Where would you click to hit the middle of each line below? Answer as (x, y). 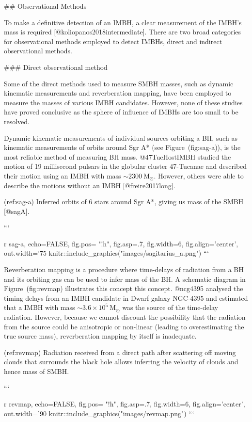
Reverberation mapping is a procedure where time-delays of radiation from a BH (124, 269)
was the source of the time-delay (170, 307)
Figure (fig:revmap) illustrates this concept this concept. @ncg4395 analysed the (124, 288)
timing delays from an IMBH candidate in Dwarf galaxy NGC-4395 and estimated (126, 298)
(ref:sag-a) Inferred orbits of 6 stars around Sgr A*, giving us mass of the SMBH (124, 202)
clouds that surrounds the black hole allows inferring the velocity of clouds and (121, 362)
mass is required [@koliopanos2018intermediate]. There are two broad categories (123, 32)
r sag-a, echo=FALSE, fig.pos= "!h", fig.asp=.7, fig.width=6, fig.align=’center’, (121, 243)
